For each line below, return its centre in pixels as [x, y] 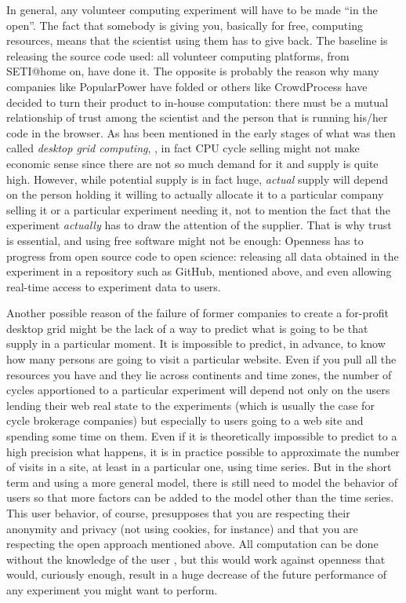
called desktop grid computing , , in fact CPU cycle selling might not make [183, 148]
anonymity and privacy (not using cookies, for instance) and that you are [182, 528]
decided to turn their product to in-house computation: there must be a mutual [198, 102]
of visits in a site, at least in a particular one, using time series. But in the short [199, 467]
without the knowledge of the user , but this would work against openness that [196, 559]
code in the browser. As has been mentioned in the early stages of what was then [201, 132]
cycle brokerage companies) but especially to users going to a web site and [185, 420]
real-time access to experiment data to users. [114, 286]
